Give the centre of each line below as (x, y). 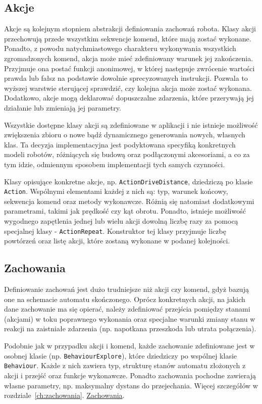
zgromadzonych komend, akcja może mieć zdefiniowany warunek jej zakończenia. (129, 58)
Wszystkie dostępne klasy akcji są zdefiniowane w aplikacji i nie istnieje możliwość (131, 124)
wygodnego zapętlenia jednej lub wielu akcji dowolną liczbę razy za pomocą (121, 221)
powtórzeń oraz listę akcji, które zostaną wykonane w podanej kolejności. (117, 241)
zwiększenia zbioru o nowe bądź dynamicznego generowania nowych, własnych (125, 135)
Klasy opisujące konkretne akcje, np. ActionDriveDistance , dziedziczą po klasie (128, 181)
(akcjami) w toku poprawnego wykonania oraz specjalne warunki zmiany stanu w (130, 318)
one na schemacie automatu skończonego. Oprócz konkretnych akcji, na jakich (125, 299)
